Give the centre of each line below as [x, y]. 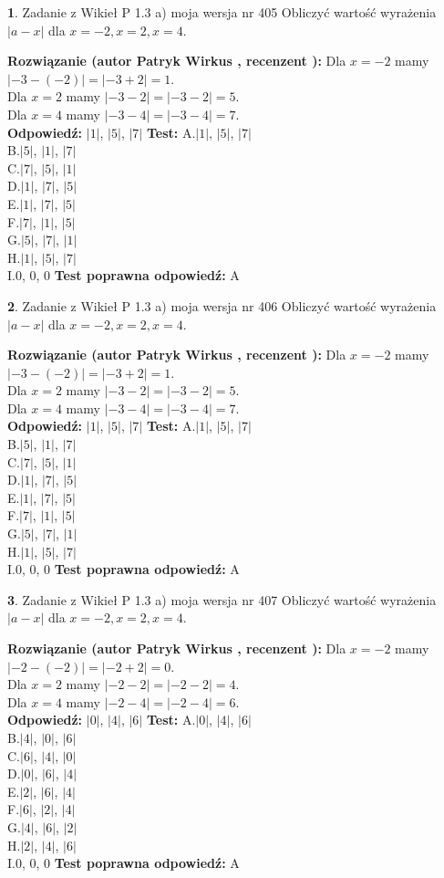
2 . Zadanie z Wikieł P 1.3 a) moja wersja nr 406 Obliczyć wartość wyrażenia [222, 305]
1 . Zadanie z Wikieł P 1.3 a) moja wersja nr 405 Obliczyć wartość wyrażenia [222, 12]
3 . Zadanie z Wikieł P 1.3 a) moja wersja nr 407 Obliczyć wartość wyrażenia [222, 599]
